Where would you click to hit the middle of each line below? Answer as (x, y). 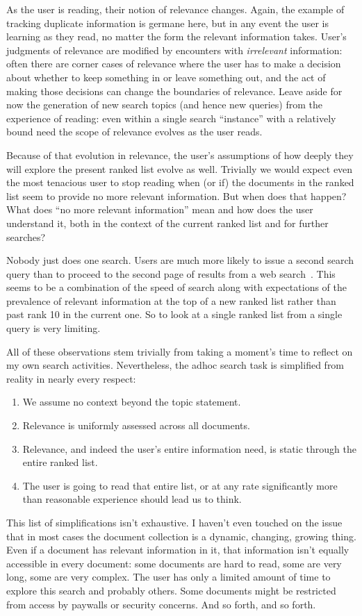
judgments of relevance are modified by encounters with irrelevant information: (174, 50)
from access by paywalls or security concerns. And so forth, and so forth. (161, 604)
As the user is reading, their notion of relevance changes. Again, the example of (175, 9)
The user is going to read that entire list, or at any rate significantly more (180, 485)
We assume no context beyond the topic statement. (132, 402)
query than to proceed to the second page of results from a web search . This (171, 273)
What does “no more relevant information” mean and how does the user (160, 209)
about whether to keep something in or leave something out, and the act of (166, 77)
